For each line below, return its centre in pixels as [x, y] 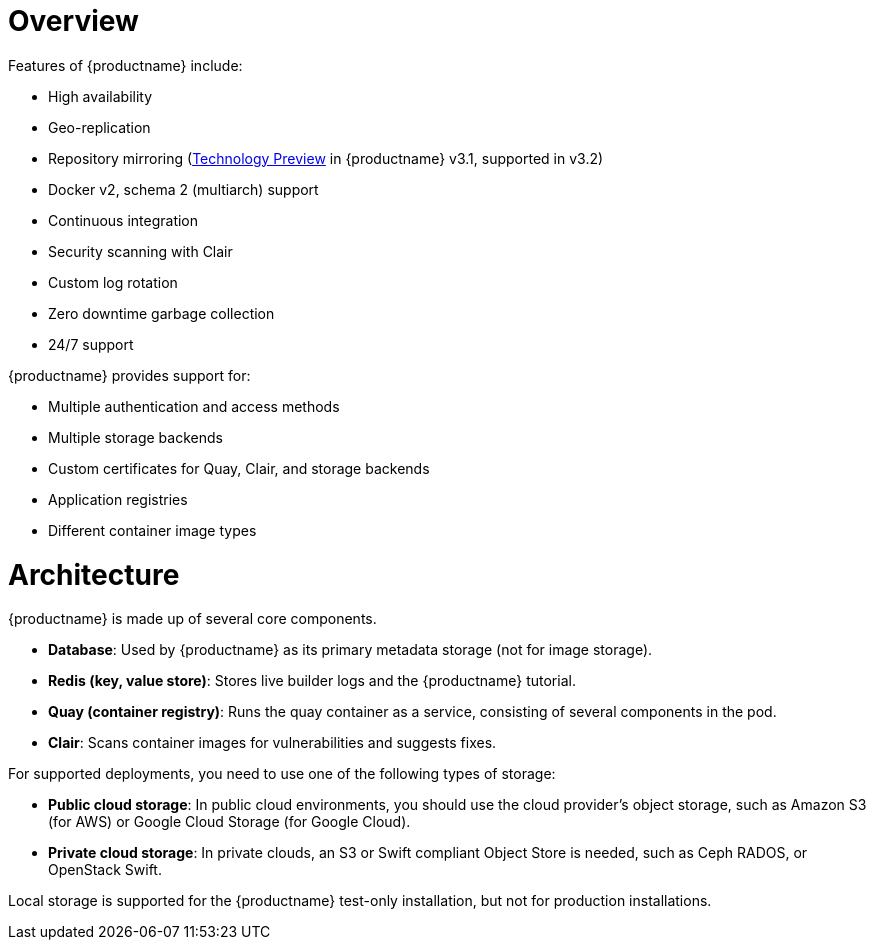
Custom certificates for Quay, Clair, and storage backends [239, 468]
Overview [73, 21]
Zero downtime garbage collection [161, 313]
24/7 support [91, 344]
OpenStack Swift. [105, 870]
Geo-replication [99, 127]
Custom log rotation [113, 282]
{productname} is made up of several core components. [192, 619]
